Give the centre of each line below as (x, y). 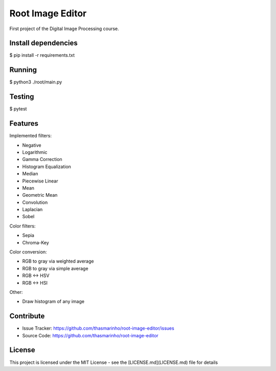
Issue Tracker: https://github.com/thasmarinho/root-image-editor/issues (98, 328)
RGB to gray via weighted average (58, 261)
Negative (32, 145)
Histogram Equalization (47, 167)
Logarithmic (35, 152)
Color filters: (22, 226)
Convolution (35, 202)
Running (23, 70)
